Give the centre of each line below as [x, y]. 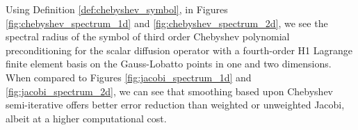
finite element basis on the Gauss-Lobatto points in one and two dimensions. [169, 64]
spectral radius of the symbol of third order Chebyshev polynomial [148, 36]
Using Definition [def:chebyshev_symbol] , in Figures [117, 9]
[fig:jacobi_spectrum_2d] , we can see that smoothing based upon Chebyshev [170, 91]
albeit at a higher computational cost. [86, 118]
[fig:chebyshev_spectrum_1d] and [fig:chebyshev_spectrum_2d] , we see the [167, 23]
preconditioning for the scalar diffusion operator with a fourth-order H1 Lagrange [179, 50]
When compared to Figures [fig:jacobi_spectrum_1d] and [129, 77]
